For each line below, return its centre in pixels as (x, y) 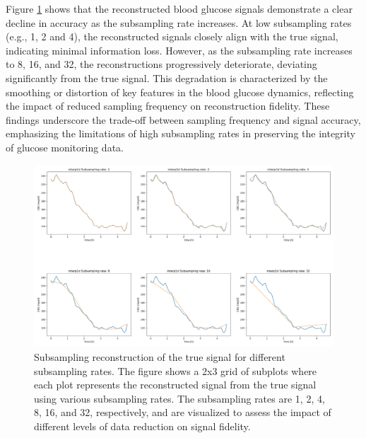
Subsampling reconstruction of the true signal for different (160, 357)
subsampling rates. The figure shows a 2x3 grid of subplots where (176, 370)
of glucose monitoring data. (65, 147)
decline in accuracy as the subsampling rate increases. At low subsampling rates (179, 22)
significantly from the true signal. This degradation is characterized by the (167, 77)
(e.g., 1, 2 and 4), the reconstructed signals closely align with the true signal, (172, 36)
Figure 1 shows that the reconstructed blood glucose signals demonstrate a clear (179, 8)
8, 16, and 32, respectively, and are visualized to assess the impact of (183, 412)
